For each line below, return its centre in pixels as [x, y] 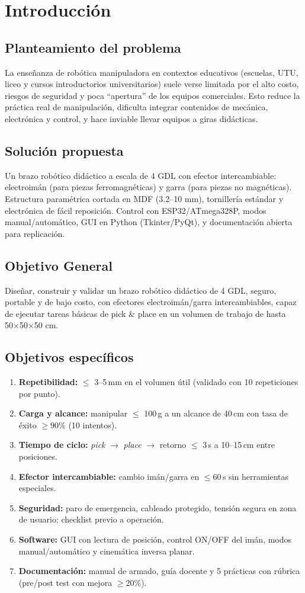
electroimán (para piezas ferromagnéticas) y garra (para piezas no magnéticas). [148, 187]
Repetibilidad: [48, 382]
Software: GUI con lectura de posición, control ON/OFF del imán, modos [155, 539]
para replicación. [35, 233]
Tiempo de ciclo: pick [62, 445]
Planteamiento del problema [93, 47]
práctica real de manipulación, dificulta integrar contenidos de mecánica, [137, 107]
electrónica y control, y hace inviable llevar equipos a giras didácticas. [131, 118]
